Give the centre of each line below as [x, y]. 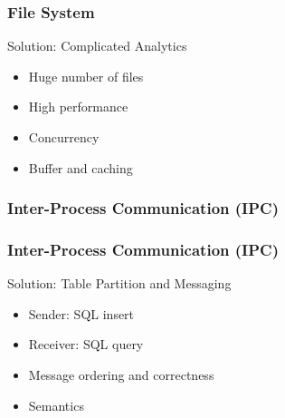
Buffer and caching [81, 167]
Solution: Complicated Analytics [97, 46]
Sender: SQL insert [81, 313]
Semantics [56, 405]
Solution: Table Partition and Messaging [119, 283]
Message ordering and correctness [121, 375]
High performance [78, 107]
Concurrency [64, 137]
